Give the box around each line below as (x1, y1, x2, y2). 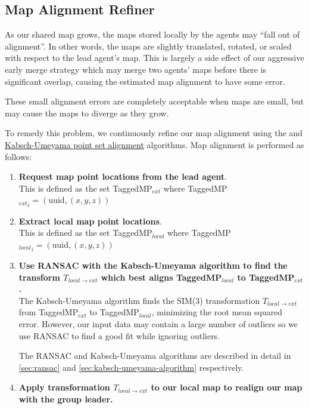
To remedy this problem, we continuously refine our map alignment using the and (5, 127, 303, 139)
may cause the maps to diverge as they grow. (5, 106, 169, 119)
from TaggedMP (18, 306, 79, 318)
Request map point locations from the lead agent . (18, 170, 227, 183)
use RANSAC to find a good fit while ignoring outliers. (18, 329, 220, 342)
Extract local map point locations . (18, 214, 162, 227)
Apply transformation (18, 381, 110, 393)
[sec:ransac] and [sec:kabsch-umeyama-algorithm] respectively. (18, 361, 244, 373)
